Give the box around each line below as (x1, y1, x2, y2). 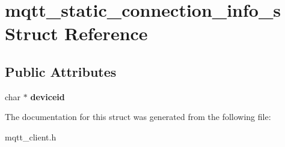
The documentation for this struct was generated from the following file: (5, 110, 271, 123)
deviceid (30, 90, 65, 103)
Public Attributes (5, 62, 117, 80)
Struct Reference (5, 21, 148, 46)
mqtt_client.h (5, 130, 57, 143)
